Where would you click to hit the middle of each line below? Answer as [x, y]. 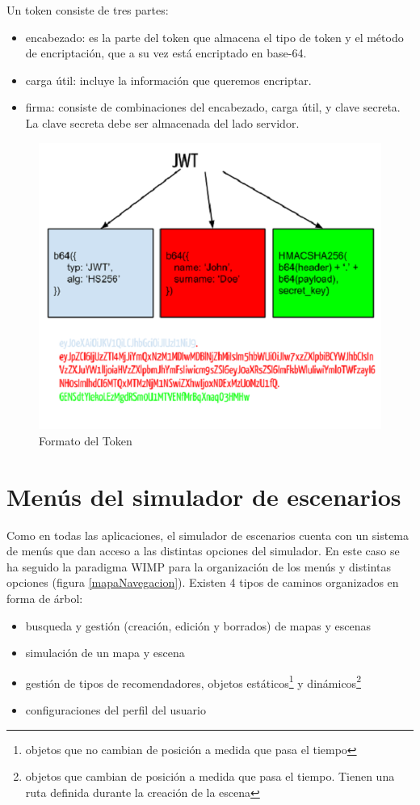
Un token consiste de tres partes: [88, 10]
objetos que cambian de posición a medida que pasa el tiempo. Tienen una [210, 776]
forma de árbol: [45, 598]
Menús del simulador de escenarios [204, 496]
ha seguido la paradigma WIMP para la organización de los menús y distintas [199, 566]
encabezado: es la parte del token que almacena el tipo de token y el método [214, 37]
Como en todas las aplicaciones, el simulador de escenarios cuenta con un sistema [208, 535]
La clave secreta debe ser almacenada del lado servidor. [162, 122]
